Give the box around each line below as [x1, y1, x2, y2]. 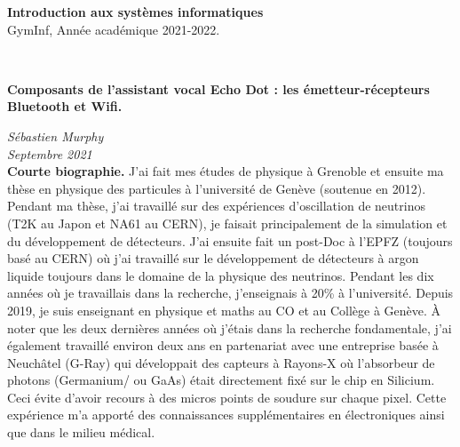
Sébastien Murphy [7, 126, 104, 145]
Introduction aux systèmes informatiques [7, 3, 264, 20]
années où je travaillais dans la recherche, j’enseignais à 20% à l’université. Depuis [7, 283, 454, 302]
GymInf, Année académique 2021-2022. [7, 20, 220, 38]
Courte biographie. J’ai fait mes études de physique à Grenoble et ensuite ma [7, 162, 444, 180]
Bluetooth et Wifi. [7, 97, 123, 116]
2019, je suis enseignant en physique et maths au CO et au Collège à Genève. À [7, 300, 441, 319]
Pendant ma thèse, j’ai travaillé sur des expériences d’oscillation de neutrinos [7, 196, 425, 215]
